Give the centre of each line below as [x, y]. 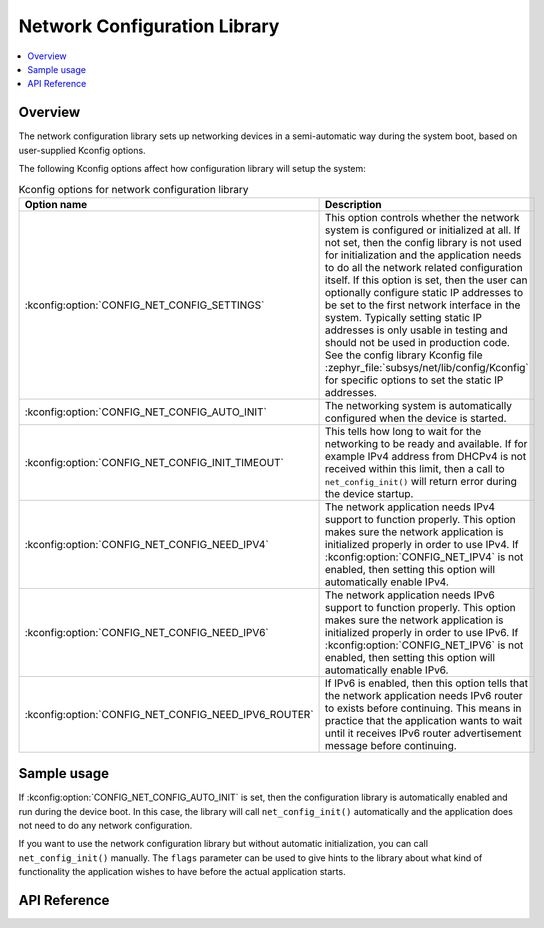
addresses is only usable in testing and [417, 330]
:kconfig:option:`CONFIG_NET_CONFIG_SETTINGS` [144, 305]
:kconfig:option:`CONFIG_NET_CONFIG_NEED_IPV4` [146, 544]
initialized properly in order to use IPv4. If [422, 544]
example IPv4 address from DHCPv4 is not [426, 456]
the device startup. [369, 493]
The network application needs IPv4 [410, 507]
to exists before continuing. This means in [423, 708]
